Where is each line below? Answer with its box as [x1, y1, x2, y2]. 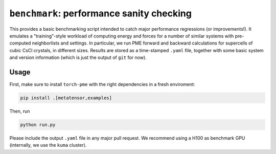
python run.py [20, 122, 56, 127]
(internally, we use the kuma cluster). [9, 142, 87, 148]
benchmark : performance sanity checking [9, 8, 192, 19]
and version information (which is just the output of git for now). [9, 54, 147, 61]
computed [9, 40, 31, 46]
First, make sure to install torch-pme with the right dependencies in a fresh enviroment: [9, 81, 195, 87]
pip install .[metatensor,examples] [20, 95, 112, 101]
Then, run [9, 108, 30, 114]
